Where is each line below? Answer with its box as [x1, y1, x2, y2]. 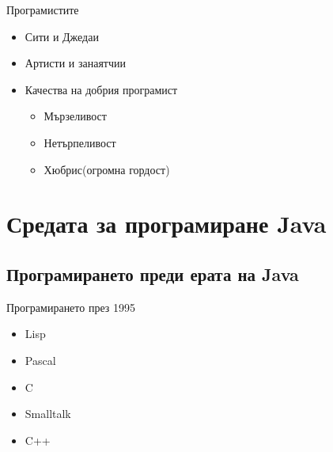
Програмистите [6, 2, 79, 17]
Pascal [25, 351, 56, 368]
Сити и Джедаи [25, 28, 99, 44]
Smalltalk [25, 405, 71, 422]
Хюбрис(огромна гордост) [44, 161, 170, 177]
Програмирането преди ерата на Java [6, 261, 299, 286]
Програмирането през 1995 [6, 298, 136, 315]
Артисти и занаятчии [25, 55, 127, 71]
